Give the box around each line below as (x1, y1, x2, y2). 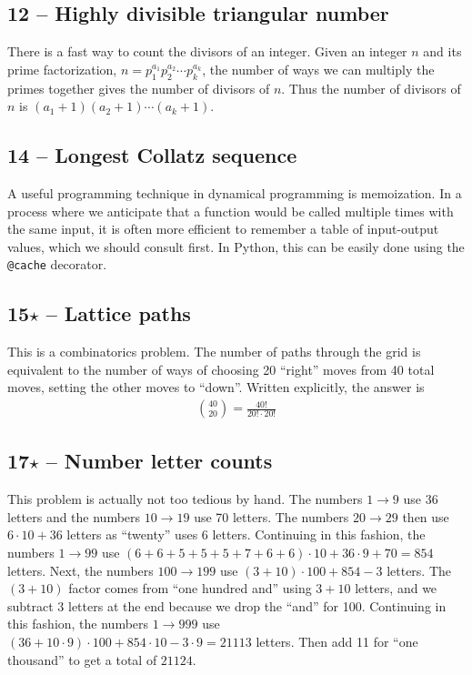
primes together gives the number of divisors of (7, 78, 270, 97)
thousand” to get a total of (7, 650, 157, 669)
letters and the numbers (7, 507, 141, 526)
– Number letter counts (45, 447, 273, 475)
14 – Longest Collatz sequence (7, 141, 297, 169)
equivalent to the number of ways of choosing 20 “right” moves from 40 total (7, 359, 435, 378)
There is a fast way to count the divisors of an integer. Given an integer (7, 42, 407, 61)
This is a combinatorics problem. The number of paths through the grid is (7, 342, 421, 361)
